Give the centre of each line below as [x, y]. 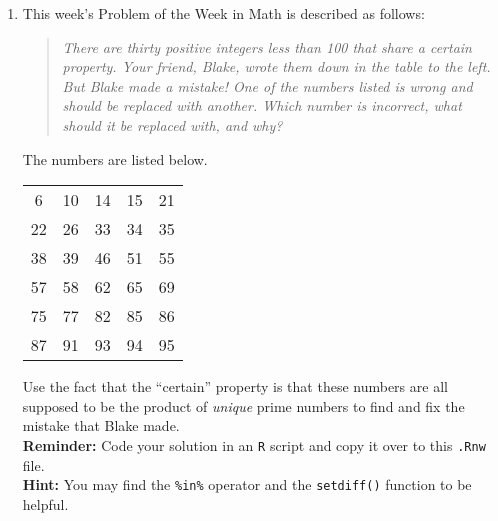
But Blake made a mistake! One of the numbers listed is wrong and [267, 85]
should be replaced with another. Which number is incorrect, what [262, 105]
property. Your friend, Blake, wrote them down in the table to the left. [276, 66]
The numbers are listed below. [115, 158]
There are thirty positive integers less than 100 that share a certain [267, 46]
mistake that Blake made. [101, 425]
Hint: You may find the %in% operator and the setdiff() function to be [247, 484]
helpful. [45, 503]
